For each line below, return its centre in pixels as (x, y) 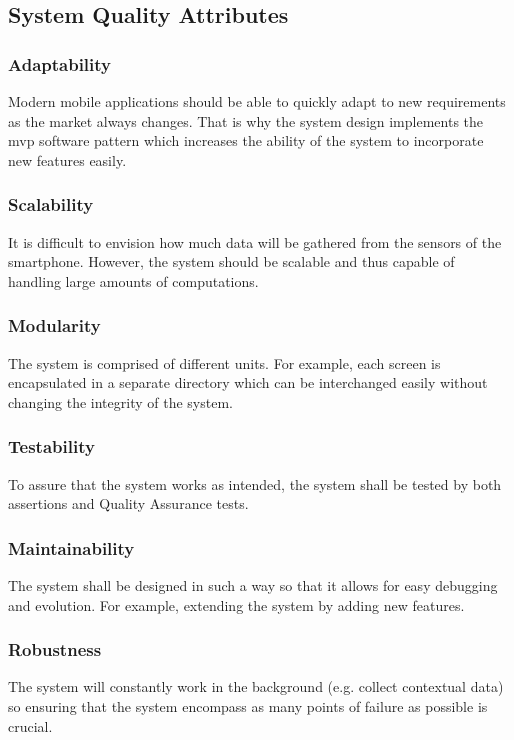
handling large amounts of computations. (133, 280)
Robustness (55, 649)
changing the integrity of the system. (120, 401)
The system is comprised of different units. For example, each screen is (224, 362)
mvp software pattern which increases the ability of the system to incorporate (246, 140)
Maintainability (71, 547)
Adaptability (60, 63)
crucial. (30, 725)
